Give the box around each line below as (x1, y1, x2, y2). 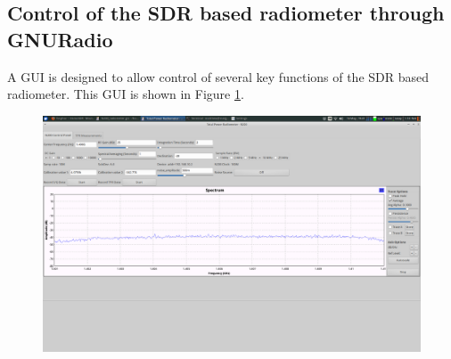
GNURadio (7, 25, 113, 53)
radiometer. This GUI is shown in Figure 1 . (7, 85, 244, 103)
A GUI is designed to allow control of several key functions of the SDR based (7, 67, 430, 86)
